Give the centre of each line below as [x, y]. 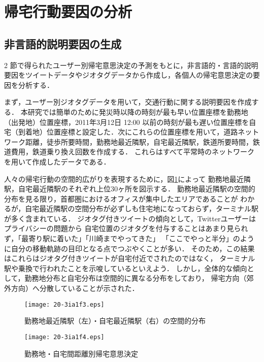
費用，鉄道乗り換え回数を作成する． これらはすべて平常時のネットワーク [133, 152]
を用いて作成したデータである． [57, 161]
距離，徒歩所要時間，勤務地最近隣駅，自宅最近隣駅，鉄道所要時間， [139, 141]
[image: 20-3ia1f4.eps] [64, 337]
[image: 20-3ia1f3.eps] [64, 304]
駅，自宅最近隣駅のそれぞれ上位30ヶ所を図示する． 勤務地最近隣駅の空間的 [130, 189]
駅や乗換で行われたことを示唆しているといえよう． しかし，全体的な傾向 [126, 268]
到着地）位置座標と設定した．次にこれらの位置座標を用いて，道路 [128, 132]
